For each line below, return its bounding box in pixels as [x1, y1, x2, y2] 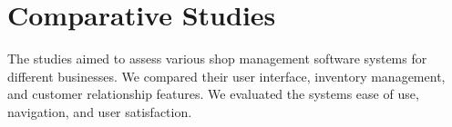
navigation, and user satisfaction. [7, 102, 192, 121]
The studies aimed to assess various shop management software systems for [7, 49, 427, 68]
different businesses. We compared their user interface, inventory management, [7, 66, 446, 85]
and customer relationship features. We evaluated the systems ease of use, [7, 84, 419, 103]
